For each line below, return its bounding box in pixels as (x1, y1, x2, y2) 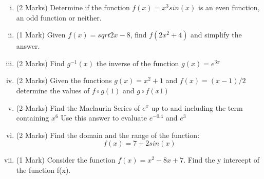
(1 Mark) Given (16, 29, 66, 40)
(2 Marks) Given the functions (16, 75, 112, 86)
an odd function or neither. (16, 12, 102, 23)
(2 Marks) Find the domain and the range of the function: (16, 129, 200, 140)
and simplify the (191, 29, 242, 40)
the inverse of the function (96, 57, 179, 68)
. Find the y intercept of (183, 154, 260, 165)
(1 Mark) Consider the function (16, 154, 116, 165)
